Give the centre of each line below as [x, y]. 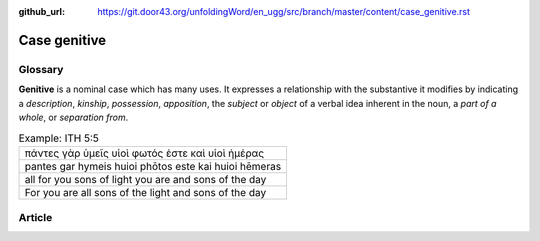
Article [35, 218]
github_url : [41, 11]
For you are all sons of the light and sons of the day [145, 192]
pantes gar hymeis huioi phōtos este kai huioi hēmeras [153, 166]
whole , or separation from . [73, 117]
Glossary [41, 69]
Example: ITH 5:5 [59, 138]
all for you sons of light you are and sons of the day [145, 179]
